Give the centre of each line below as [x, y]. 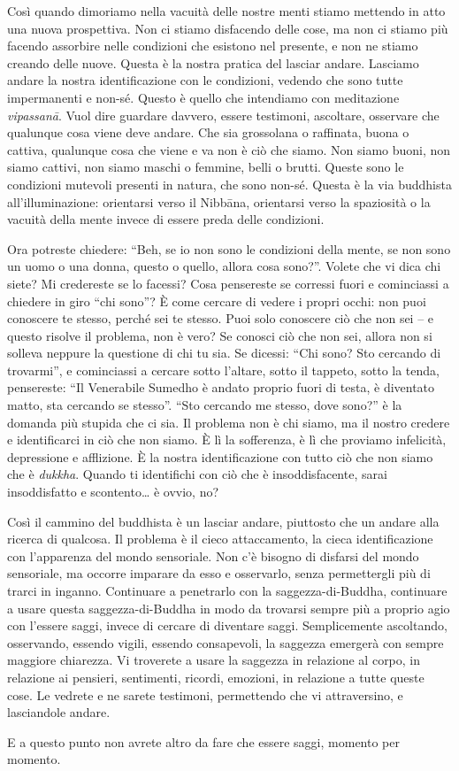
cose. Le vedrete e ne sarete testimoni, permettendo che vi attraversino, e [205, 694]
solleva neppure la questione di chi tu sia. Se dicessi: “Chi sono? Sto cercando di [224, 353]
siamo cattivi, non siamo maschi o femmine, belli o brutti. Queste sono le [206, 167]
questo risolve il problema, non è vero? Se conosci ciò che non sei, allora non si [220, 335]
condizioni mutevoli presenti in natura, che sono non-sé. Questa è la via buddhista [229, 184]
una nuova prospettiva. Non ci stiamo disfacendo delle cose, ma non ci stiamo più [228, 28]
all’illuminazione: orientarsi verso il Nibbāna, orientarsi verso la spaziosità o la [219, 201]
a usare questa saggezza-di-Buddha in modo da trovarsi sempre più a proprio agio [229, 608]
